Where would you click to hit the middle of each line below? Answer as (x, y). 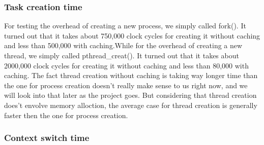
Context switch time (47, 138)
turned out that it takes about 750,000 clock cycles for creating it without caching (132, 35)
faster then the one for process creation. (66, 115)
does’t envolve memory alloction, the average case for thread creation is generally (131, 105)
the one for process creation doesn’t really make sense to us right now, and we (126, 85)
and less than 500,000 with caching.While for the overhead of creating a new (123, 45)
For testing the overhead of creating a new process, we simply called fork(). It (125, 26)
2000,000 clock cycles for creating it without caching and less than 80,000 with (126, 65)
